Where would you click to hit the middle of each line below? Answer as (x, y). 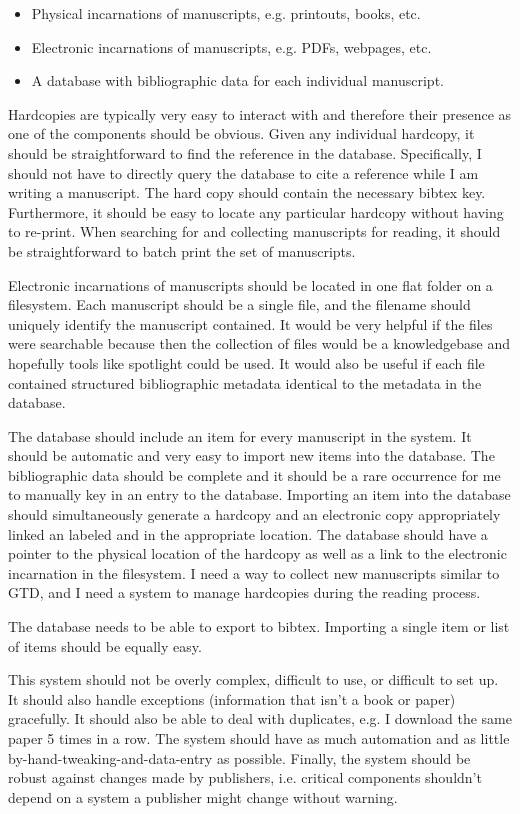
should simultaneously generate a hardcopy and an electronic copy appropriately (254, 514)
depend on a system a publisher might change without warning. (203, 796)
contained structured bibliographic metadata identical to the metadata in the (245, 382)
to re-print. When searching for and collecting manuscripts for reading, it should (254, 231)
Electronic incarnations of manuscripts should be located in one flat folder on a (250, 284)
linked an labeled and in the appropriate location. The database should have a (248, 533)
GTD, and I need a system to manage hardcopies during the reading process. (244, 592)
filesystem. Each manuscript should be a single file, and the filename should (239, 304)
